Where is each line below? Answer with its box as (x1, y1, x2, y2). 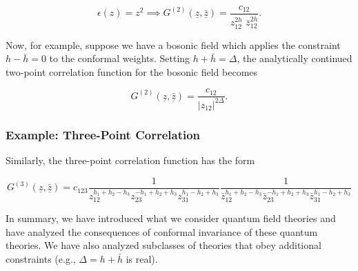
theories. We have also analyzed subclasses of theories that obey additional (6, 238, 321, 252)
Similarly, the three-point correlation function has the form (6, 153, 255, 168)
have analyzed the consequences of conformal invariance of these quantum (6, 224, 318, 239)
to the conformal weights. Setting (49, 51, 190, 66)
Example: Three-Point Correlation (6, 126, 201, 143)
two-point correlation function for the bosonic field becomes (6, 64, 258, 79)
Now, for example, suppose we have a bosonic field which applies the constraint (6, 37, 341, 52)
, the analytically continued (237, 51, 352, 66)
